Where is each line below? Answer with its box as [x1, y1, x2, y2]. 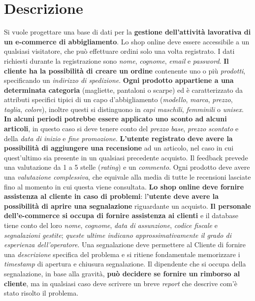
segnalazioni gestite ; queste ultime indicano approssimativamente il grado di [4, 229, 231, 240]
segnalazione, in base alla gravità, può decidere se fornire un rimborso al [4, 268, 240, 278]
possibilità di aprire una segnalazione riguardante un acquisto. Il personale [4, 200, 251, 211]
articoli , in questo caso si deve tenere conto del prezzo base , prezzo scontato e [4, 123, 239, 134]
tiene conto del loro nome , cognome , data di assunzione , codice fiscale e [4, 220, 218, 230]
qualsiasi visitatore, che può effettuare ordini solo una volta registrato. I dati [4, 46, 235, 56]
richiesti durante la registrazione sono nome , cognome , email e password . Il [4, 55, 229, 66]
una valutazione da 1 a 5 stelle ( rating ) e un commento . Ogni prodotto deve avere [4, 162, 250, 172]
